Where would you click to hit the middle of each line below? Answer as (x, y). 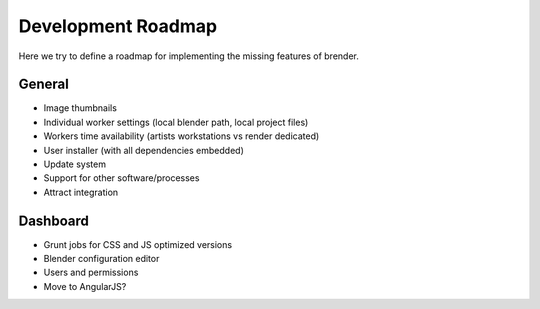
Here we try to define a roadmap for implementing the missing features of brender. (189, 56)
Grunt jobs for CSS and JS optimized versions (138, 244)
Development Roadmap (118, 26)
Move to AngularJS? (85, 286)
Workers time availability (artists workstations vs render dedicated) (181, 136)
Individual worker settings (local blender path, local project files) (176, 122)
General (44, 84)
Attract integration (81, 192)
